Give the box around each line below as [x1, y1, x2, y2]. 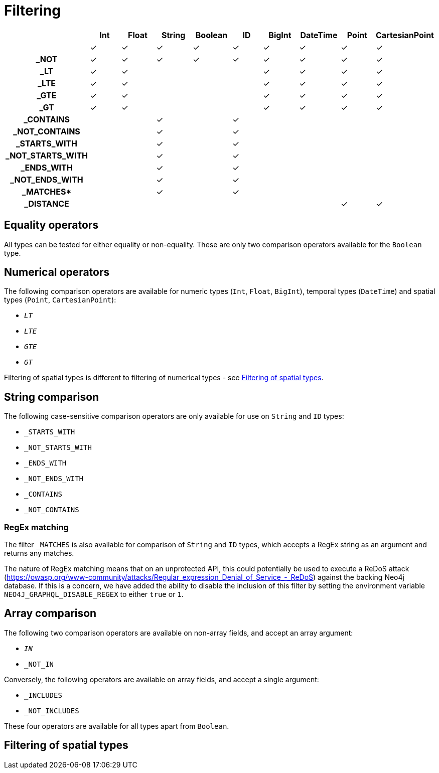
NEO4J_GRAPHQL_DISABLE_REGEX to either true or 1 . [4, 590, 184, 599]
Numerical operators [4, 266, 110, 279]
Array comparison [4, 607, 97, 620]
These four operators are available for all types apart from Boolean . [4, 721, 229, 730]
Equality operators [4, 219, 99, 232]
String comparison [4, 390, 99, 403]
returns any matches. [4, 549, 74, 558]
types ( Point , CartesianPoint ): [4, 295, 116, 304]
